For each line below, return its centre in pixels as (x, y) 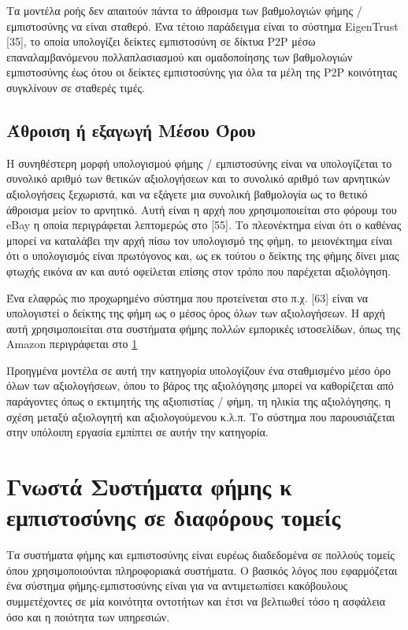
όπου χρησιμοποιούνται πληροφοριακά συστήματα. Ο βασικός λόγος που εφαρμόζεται (202, 570)
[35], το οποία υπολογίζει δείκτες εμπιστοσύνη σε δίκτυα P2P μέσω (161, 41)
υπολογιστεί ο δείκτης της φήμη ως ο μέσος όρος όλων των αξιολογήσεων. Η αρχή (196, 313)
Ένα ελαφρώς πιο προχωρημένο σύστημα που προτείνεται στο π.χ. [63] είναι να (187, 297)
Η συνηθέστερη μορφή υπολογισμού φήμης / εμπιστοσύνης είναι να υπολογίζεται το (199, 163)
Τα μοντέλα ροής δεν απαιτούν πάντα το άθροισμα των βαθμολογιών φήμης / (184, 10)
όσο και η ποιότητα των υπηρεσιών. (88, 616)
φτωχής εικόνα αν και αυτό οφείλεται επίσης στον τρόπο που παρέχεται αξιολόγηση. (198, 271)
